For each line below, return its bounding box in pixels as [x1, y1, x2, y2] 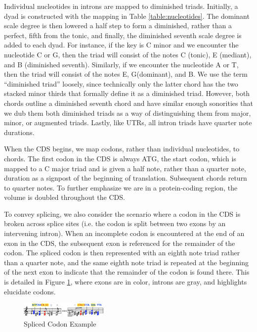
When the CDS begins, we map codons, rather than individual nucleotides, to [4, 143, 240, 154]
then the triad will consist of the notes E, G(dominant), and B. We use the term [4, 69, 248, 79]
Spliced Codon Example [24, 318, 96, 329]
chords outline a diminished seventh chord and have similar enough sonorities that [4, 97, 253, 108]
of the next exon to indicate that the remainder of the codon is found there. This [4, 267, 250, 277]
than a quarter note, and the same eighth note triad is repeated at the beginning [4, 257, 249, 267]
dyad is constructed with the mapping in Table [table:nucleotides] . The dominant [4, 10, 250, 21]
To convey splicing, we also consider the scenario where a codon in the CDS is [4, 208, 241, 219]
